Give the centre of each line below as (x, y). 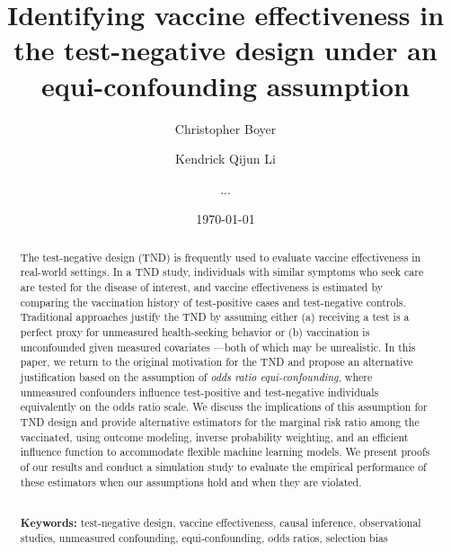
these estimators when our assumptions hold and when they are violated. (191, 481)
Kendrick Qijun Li (225, 159)
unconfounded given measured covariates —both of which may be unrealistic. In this (218, 347)
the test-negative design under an (225, 50)
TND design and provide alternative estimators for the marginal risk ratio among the (220, 421)
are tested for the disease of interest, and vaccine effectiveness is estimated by (201, 286)
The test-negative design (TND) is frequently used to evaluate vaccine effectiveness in (221, 257)
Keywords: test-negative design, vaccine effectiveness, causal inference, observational (221, 522)
